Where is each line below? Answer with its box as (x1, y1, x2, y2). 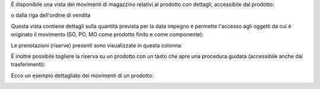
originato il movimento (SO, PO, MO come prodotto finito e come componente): (11, 31, 204, 38)
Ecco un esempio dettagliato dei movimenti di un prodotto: (11, 72, 154, 79)
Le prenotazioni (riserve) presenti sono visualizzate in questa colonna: (11, 42, 183, 49)
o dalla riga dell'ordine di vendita (11, 12, 91, 19)
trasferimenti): (11, 61, 46, 68)
